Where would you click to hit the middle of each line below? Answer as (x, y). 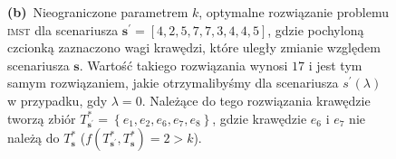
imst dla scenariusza (63, 29)
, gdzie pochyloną (316, 29)
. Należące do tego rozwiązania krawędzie (256, 100)
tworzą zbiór (42, 118)
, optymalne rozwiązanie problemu (294, 12)
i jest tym (335, 65)
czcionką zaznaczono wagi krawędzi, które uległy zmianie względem (194, 47)
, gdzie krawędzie (260, 118)
